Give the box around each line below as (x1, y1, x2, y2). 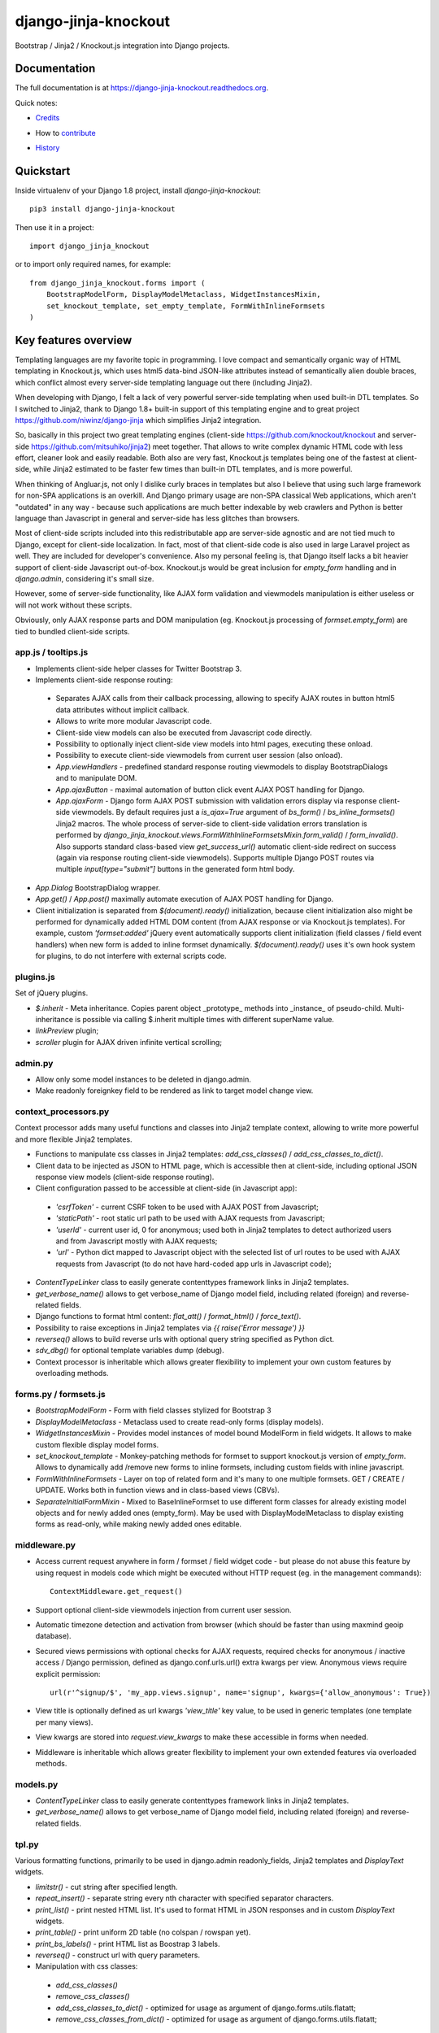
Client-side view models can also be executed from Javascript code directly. (55, 728, 312, 738)
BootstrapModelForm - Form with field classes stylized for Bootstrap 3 (35, 1405, 272, 1415)
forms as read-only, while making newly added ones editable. (35, 1519, 242, 1529)
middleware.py (15, 1539, 76, 1551)
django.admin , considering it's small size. (15, 573, 154, 583)
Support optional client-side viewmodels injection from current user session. (35, 1604, 292, 1614)
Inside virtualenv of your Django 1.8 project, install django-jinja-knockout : (15, 185, 262, 195)
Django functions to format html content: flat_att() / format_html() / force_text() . (35, 1312, 302, 1321)
